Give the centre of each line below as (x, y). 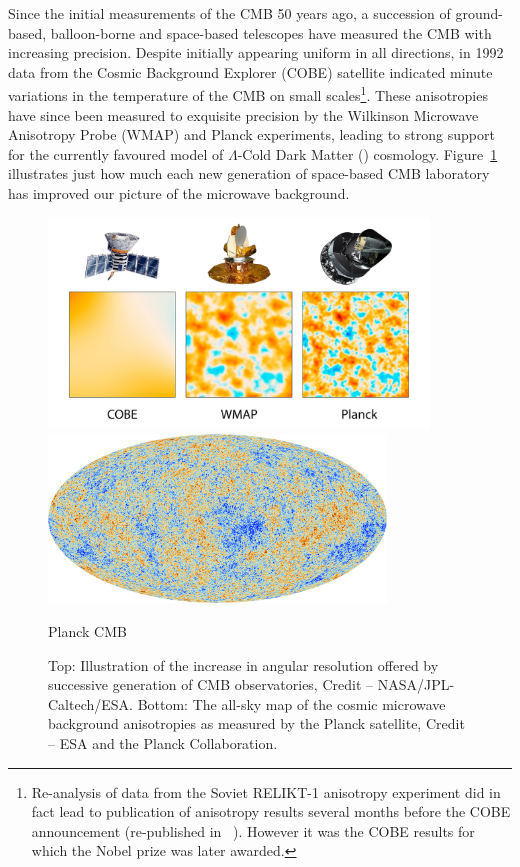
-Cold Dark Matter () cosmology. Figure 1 (367, 153)
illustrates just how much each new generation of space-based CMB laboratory (249, 173)
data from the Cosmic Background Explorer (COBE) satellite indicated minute (250, 71)
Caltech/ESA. (90, 703)
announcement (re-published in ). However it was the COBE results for (253, 830)
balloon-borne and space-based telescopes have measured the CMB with (271, 32)
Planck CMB (87, 631)
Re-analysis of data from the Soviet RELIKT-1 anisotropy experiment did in (266, 791)
